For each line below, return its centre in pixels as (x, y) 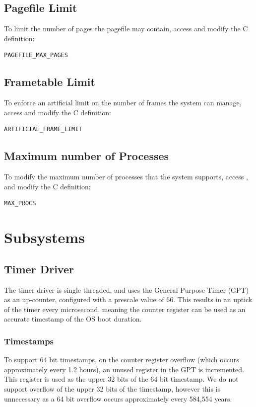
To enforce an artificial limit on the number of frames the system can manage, (123, 103)
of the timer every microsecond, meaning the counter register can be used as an (125, 309)
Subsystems (44, 237)
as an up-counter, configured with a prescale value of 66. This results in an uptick (128, 299)
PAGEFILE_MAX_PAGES (36, 55)
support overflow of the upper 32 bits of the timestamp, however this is (112, 388)
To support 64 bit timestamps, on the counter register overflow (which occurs (122, 360)
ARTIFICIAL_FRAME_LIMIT (43, 129)
